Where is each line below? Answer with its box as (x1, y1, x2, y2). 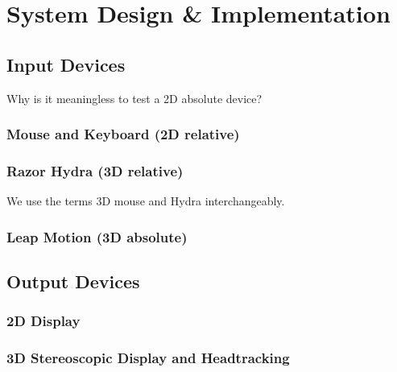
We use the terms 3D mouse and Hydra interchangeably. (6, 192, 285, 209)
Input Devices (6, 52, 126, 76)
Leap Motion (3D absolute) (6, 226, 188, 246)
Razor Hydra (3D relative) (6, 160, 184, 180)
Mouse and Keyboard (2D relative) (6, 124, 240, 144)
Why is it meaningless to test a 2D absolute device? (6, 89, 263, 106)
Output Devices (6, 269, 140, 294)
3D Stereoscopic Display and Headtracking (6, 348, 290, 368)
